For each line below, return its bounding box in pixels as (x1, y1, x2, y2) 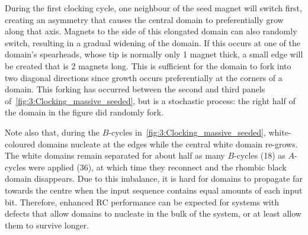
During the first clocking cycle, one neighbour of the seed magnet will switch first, (5, 2, 302, 14)
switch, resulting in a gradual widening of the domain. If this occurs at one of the (5, 36, 300, 49)
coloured (5, 137, 36, 150)
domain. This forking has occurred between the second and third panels (5, 83, 265, 95)
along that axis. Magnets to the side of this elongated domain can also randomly (5, 25, 297, 37)
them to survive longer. (5, 218, 89, 231)
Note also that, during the (5, 125, 100, 138)
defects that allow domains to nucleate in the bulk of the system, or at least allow (5, 207, 301, 220)
